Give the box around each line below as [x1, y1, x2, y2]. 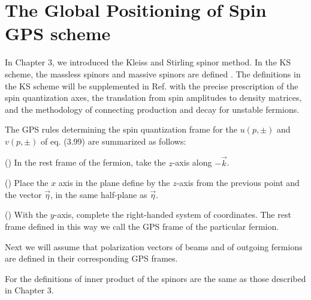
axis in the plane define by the [58, 176, 170, 189]
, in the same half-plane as [50, 188, 147, 200]
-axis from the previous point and [176, 176, 300, 189]
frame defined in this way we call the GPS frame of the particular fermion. [5, 220, 279, 233]
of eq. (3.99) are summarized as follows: [41, 134, 186, 147]
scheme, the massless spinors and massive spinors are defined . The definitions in [5, 67, 301, 80]
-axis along [172, 156, 212, 169]
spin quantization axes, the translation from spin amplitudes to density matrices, [5, 91, 302, 104]
